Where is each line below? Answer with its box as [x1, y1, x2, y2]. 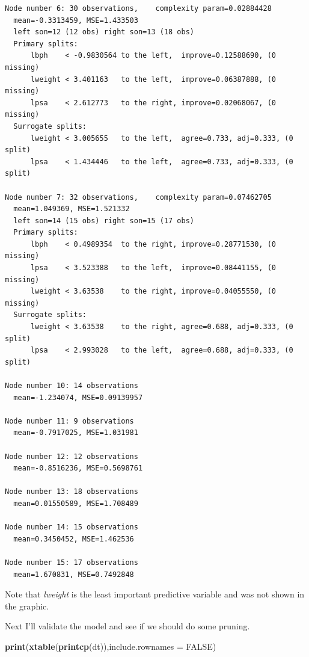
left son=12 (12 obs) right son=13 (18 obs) [13, 28, 194, 37]
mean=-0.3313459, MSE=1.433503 [13, 16, 138, 25]
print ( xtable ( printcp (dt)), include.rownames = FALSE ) [5, 640, 216, 652]
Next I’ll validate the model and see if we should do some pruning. [5, 620, 250, 632]
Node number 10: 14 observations [5, 381, 138, 390]
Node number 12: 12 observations [5, 452, 138, 461]
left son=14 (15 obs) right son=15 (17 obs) [13, 216, 194, 225]
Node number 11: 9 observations [5, 416, 134, 425]
